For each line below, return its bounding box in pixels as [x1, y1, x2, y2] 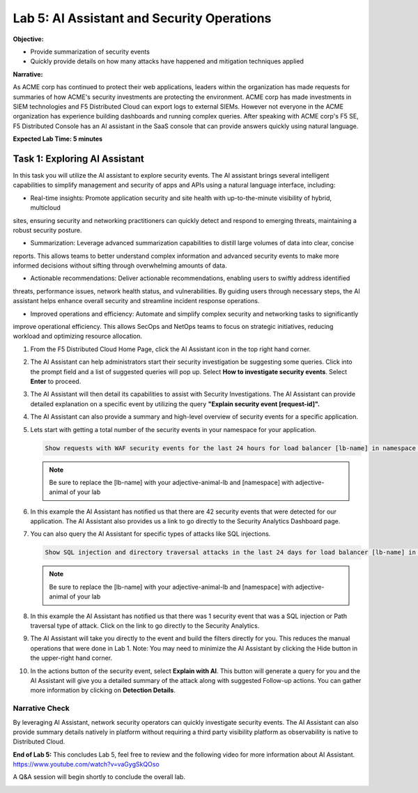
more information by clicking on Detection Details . [30, 686, 176, 695]
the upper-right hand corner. [30, 654, 113, 662]
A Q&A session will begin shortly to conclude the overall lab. [13, 773, 186, 781]
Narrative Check [13, 704, 70, 714]
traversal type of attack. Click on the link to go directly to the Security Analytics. [30, 622, 260, 630]
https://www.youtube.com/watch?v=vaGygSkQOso [13, 760, 160, 769]
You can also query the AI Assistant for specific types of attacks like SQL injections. [30, 530, 271, 538]
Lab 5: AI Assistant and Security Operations [13, 10, 272, 26]
